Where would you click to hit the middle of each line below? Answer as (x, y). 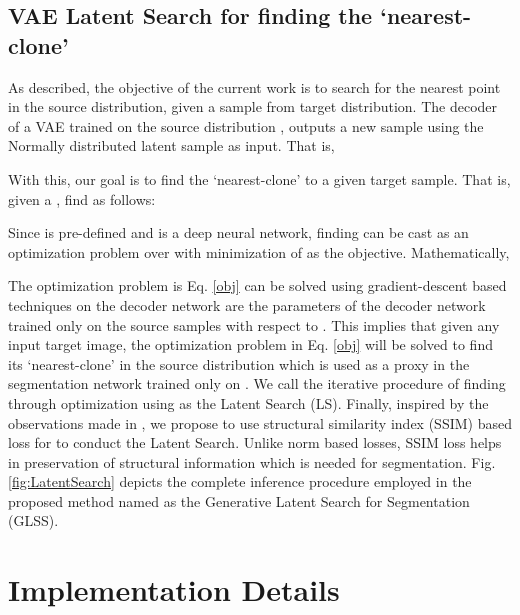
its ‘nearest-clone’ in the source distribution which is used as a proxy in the (239, 363)
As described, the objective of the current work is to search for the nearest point (254, 86)
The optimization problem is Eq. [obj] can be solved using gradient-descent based (257, 285)
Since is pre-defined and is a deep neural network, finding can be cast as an (238, 232)
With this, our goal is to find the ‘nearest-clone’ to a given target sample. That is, (259, 178)
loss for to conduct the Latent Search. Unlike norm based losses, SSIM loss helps (255, 442)
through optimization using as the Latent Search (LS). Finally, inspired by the (248, 402)
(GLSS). (33, 520)
